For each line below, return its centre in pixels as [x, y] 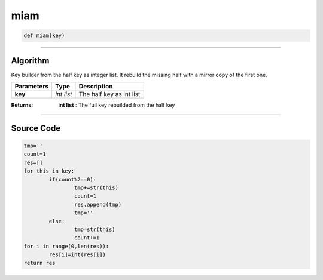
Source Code [36, 128]
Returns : [22, 105]
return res [39, 263]
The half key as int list [109, 94]
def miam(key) [44, 36]
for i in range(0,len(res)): [66, 246]
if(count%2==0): [73, 179]
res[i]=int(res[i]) [77, 255]
